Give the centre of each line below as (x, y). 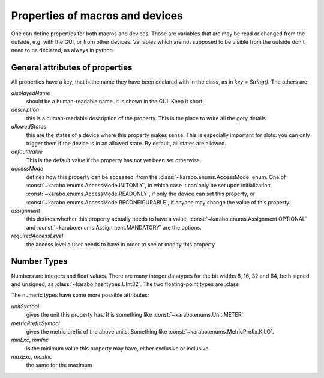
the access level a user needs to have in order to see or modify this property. (121, 244)
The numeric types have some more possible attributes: (80, 295)
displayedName (31, 93)
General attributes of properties (72, 68)
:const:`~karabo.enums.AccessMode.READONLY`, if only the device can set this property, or (140, 194)
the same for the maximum (59, 365)
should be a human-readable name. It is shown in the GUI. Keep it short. (115, 102)
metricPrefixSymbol (35, 323)
